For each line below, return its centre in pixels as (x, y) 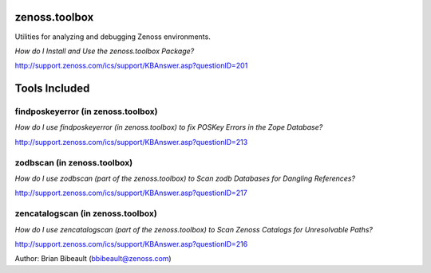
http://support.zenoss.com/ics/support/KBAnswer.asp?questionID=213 (131, 142)
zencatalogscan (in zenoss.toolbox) (86, 213)
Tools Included (52, 89)
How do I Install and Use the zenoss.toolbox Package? (105, 51)
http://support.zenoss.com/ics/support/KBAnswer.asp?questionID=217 (131, 193)
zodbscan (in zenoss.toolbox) (74, 162)
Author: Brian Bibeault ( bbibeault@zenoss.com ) (93, 259)
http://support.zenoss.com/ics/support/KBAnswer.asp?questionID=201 (131, 66)
